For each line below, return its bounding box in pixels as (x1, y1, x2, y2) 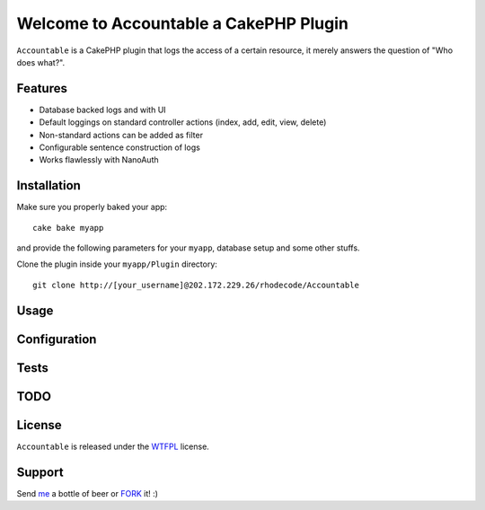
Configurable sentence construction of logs (39, 142, 201, 153)
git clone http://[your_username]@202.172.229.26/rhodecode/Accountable (32, 279, 359, 290)
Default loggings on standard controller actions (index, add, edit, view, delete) (39, 117, 327, 127)
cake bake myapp (32, 223, 104, 233)
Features (16, 81, 67, 96)
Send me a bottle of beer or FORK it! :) (16, 488, 159, 498)
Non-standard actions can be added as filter (39, 129, 204, 140)
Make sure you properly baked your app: (16, 202, 168, 213)
